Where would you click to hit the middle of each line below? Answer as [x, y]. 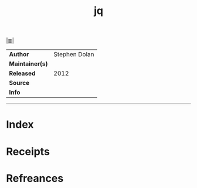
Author [19, 54]
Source [19, 83]
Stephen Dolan [74, 54]
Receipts [28, 151]
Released [22, 73]
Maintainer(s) [28, 64]
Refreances [35, 178]
